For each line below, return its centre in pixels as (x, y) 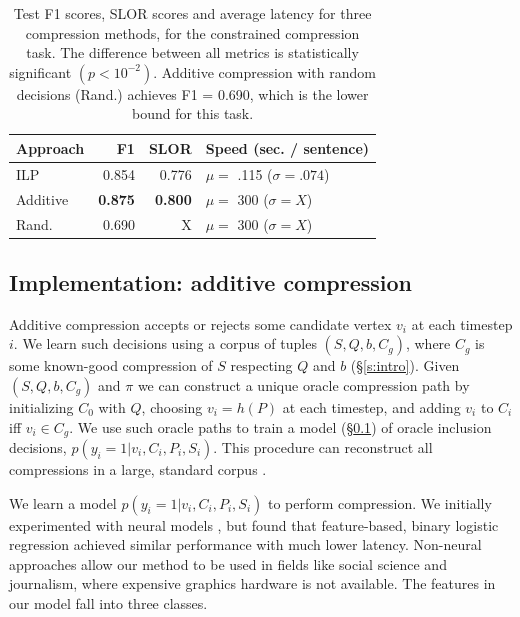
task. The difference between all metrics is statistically (192, 52)
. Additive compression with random (264, 71)
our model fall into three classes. (108, 603)
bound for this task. (192, 113)
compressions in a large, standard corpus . (138, 469)
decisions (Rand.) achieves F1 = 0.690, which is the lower (192, 93)
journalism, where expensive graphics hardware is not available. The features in (252, 583)
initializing (41, 406)
